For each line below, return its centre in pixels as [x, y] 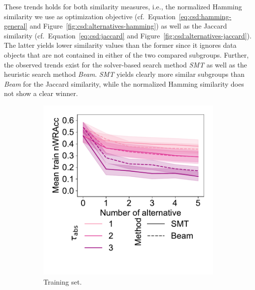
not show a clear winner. [41, 93]
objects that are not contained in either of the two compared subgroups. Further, [127, 54]
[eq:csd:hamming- [205, 16]
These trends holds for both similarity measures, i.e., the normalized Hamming [123, 6]
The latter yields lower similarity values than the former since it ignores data [120, 45]
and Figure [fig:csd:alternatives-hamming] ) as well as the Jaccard [128, 26]
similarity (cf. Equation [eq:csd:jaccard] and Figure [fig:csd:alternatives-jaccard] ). [128, 35]
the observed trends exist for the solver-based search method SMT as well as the [126, 64]
